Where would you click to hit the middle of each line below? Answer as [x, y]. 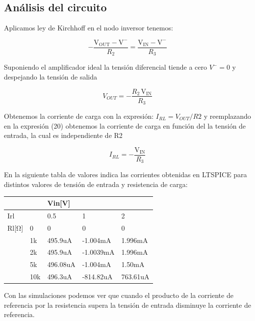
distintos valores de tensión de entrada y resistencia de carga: [96, 184]
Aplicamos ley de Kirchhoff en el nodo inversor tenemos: [89, 28]
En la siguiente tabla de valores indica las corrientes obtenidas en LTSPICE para [126, 174]
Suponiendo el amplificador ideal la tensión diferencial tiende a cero [106, 67]
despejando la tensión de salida [51, 76]
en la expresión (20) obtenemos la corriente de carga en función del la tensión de [125, 125]
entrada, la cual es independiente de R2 [63, 135]
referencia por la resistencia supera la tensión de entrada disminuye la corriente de [127, 305]
